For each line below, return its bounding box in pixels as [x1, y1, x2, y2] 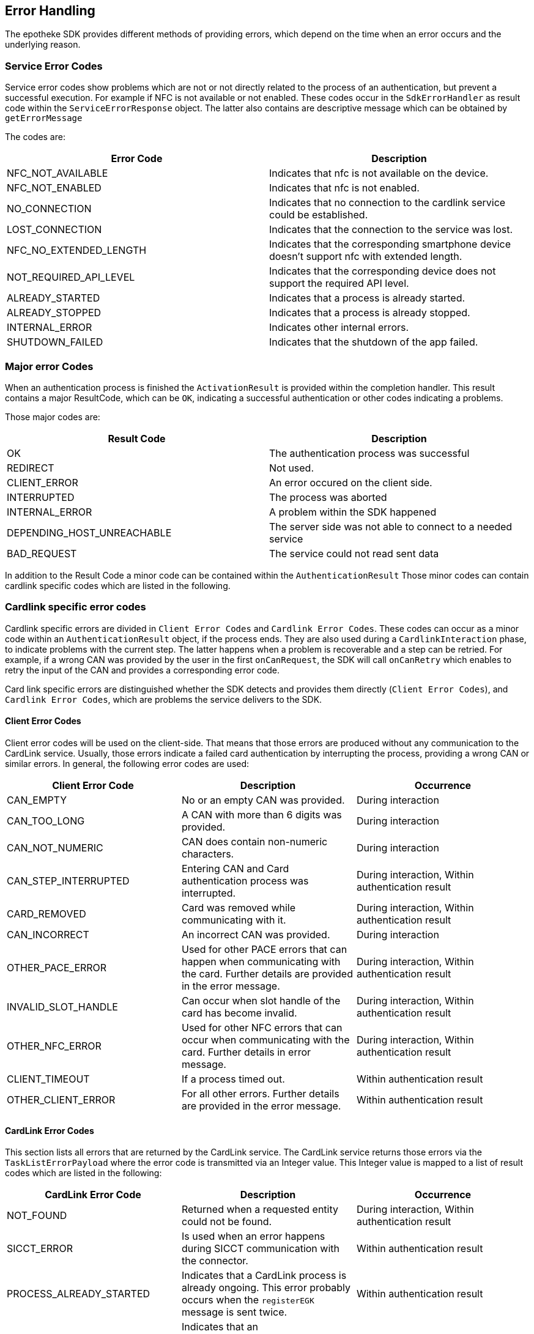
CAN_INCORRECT [7, 928, 89, 941]
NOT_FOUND [7, 1209, 67, 1222]
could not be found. [181, 1215, 272, 1228]
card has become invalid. [181, 1006, 297, 1019]
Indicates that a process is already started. [269, 292, 465, 305]
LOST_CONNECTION [7, 223, 102, 236]
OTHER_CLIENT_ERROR [7, 1093, 116, 1106]
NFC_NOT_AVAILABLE [7, 167, 108, 180]
